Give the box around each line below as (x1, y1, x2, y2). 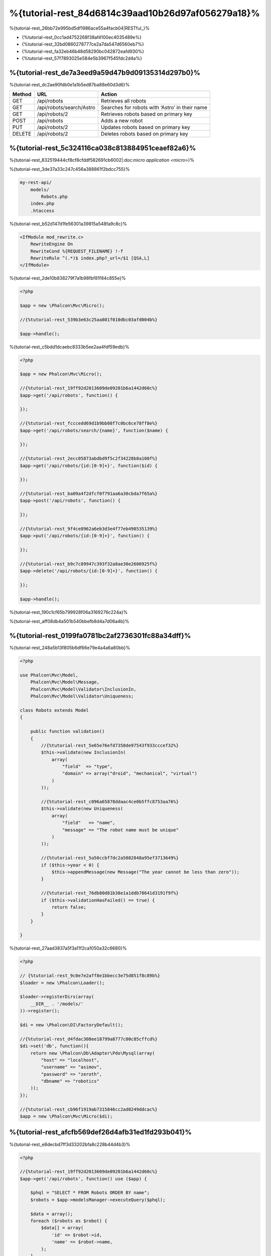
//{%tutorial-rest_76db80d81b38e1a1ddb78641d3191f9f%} (41, 890, 179, 896)
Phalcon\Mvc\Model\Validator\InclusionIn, (30, 686, 137, 692)
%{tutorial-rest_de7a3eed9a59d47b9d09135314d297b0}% (9, 68, 201, 77)
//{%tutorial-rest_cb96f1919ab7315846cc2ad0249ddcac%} (20, 1106, 158, 1112)
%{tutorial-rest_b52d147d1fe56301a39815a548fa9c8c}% (9, 221, 127, 227)
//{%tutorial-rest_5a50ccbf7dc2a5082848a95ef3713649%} (41, 855, 179, 861)
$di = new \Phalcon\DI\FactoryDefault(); (20, 1022, 123, 1027)
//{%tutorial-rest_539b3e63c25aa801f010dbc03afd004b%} (20, 317, 158, 323)
